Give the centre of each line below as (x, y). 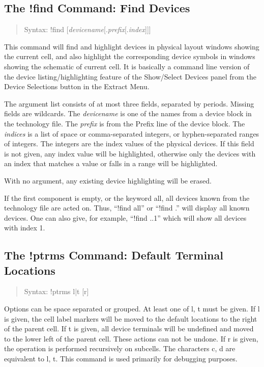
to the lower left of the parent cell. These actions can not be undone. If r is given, (131, 338)
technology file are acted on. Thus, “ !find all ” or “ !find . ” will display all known (127, 208)
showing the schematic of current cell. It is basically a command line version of (127, 66)
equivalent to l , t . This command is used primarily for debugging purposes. (121, 359)
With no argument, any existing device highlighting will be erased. (108, 180)
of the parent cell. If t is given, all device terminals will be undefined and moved (129, 329)
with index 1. (25, 228)
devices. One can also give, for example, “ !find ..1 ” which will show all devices (125, 217)
